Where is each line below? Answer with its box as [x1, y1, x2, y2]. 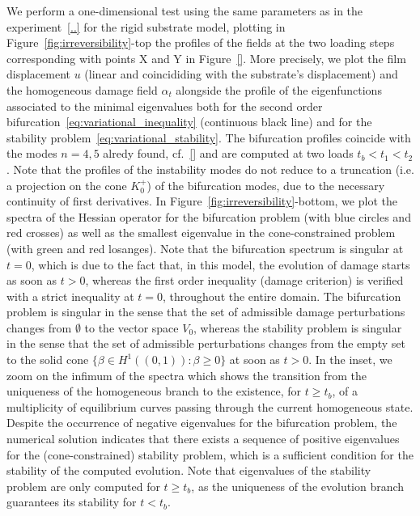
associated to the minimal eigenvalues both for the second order [6, 97, 323, 114]
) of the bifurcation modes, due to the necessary [146, 176, 385, 193]
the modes [6, 145, 57, 162]
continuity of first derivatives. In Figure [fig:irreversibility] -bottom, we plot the [6, 192, 397, 209]
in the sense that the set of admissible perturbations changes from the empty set [6, 335, 406, 352]
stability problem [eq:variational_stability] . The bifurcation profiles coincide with [6, 129, 411, 146]
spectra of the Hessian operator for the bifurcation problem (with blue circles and [6, 208, 411, 225]
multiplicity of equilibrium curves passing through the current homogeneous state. [6, 398, 414, 415]
